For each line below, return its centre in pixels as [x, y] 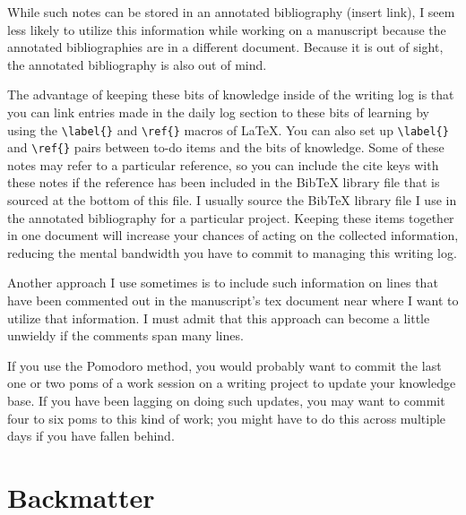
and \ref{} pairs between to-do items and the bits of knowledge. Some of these [226, 147]
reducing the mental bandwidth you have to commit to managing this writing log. [232, 252]
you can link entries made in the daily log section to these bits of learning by [218, 112]
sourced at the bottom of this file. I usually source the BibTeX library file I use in [232, 200]
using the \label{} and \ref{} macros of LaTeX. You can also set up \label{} [228, 129]
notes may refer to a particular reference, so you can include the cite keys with [223, 164]
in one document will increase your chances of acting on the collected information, [233, 235]
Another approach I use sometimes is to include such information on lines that [223, 283]
